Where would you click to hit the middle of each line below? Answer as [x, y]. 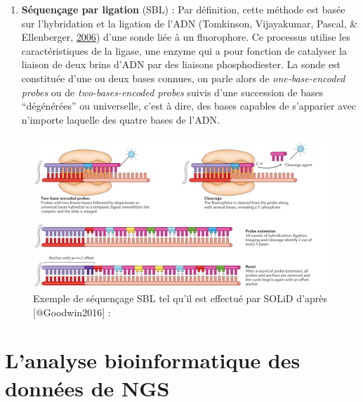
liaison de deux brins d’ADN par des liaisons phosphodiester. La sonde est [181, 64]
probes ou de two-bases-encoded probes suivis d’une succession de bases [172, 92]
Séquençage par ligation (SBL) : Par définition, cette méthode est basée [183, 9]
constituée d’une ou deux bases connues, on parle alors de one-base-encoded [183, 78]
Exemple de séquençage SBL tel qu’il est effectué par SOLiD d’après [180, 298]
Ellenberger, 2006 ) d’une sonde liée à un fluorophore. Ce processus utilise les [186, 37]
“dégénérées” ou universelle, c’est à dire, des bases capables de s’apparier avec [189, 106]
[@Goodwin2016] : [72, 312]
